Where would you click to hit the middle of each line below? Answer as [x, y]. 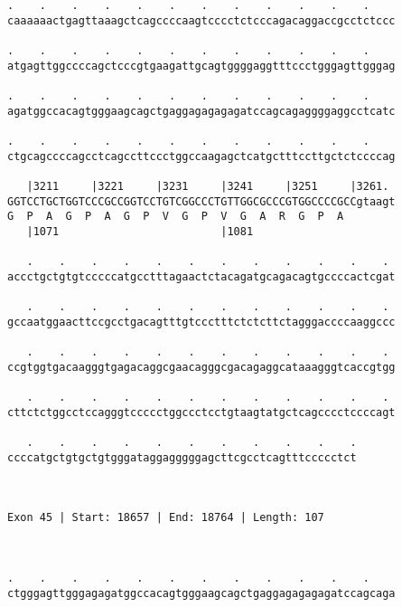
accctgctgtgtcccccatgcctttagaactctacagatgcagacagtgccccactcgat [201, 276]
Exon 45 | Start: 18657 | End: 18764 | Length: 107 [166, 518]
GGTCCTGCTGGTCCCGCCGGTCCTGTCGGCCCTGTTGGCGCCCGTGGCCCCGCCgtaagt [201, 201]
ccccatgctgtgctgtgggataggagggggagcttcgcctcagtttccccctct [182, 457]
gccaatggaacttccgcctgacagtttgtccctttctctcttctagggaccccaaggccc [201, 322]
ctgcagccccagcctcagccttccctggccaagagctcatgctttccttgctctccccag [201, 156]
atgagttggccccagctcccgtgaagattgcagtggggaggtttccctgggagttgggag [201, 66]
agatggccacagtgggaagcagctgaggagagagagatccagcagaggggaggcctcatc [201, 111]
